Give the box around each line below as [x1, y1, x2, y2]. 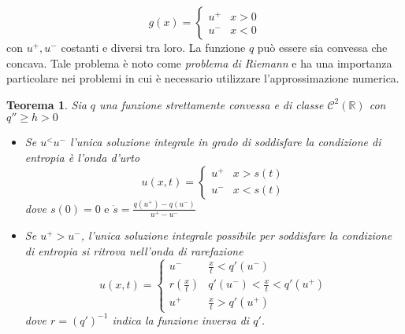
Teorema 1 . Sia [6, 96, 87, 112]
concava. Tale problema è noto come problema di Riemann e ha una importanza [6, 54, 392, 71]
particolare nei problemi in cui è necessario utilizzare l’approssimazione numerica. [6, 70, 399, 86]
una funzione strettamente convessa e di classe [99, 96, 324, 112]
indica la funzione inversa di [112, 311, 250, 328]
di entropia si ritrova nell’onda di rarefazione [24, 242, 243, 259]
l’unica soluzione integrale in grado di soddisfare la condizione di [69, 134, 381, 150]
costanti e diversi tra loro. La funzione [61, 39, 246, 55]
